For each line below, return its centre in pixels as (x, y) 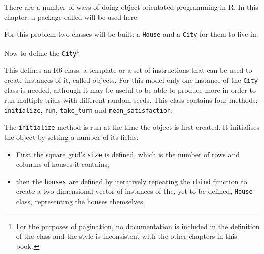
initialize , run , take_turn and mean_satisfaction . (89, 110)
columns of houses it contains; (62, 164)
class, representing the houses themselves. (80, 201)
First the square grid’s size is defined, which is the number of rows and (128, 154)
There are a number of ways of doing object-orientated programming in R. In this (131, 7)
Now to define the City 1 (42, 52)
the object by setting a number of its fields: (71, 137)
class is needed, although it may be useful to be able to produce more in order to (130, 90)
